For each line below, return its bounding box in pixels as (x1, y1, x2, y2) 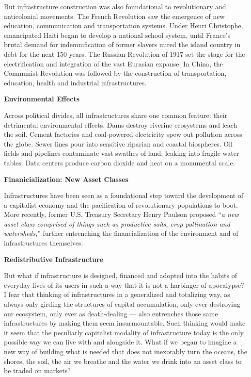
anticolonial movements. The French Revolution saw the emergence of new (4, 11, 225, 21)
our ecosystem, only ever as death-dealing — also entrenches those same (4, 308, 218, 318)
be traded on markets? (4, 365, 71, 376)
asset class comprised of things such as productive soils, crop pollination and (4, 218, 230, 229)
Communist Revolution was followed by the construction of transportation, (4, 68, 227, 78)
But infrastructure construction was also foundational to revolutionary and (4, 1, 226, 11)
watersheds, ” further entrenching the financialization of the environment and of (4, 228, 238, 238)
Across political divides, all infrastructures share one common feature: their (4, 110, 228, 120)
